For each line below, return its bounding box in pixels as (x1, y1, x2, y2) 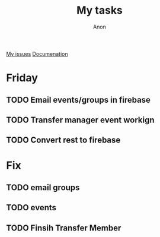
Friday (6, 71, 39, 85)
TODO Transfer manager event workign (6, 115, 155, 125)
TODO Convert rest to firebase (6, 135, 121, 146)
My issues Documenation (6, 50, 68, 57)
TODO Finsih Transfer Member (6, 223, 121, 233)
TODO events (6, 203, 57, 213)
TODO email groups (6, 182, 80, 192)
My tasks (76, 4, 123, 17)
